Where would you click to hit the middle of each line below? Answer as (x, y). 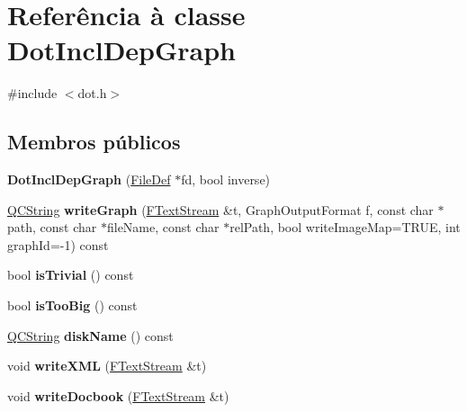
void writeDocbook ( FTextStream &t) (118, 395)
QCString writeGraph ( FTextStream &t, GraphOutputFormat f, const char (220, 209)
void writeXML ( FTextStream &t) (107, 366)
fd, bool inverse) (226, 179)
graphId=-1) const (58, 244)
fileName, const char (163, 227)
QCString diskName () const (90, 335)
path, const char (52, 227)
